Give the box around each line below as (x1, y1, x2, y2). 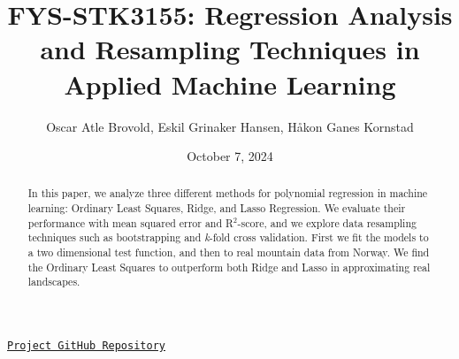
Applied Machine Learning (64, 65, 396, 102)
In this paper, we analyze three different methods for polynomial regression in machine (27, 186, 428, 201)
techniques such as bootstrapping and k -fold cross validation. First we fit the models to (27, 230, 429, 245)
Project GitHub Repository (7, 340, 165, 353)
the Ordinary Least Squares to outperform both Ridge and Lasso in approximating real (27, 259, 431, 274)
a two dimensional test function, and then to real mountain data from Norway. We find (27, 245, 430, 260)
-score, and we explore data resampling (237, 215, 417, 230)
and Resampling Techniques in (40, 31, 420, 67)
